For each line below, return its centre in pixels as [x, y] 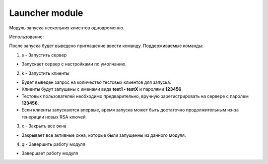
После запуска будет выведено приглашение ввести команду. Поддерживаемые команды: [106, 46]
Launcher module [46, 13]
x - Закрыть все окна [44, 126]
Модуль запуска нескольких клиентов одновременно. [67, 28]
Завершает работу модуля [50, 153]
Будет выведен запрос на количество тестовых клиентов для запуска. [96, 82]
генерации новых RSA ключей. [54, 117]
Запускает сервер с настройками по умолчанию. [74, 64]
